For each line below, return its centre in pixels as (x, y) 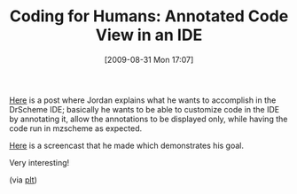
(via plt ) (23, 180)
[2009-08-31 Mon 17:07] (149, 59)
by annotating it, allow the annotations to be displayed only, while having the (148, 119)
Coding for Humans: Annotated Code (149, 16)
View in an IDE (149, 35)
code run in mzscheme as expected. (76, 128)
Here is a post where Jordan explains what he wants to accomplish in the (143, 100)
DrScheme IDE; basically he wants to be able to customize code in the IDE (145, 109)
